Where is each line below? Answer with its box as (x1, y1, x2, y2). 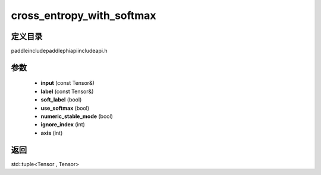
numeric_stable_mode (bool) (40, 113, 113, 120)
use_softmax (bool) (40, 104, 90, 112)
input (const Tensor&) (40, 79, 95, 87)
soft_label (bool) (40, 96, 82, 103)
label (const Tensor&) (40, 88, 94, 95)
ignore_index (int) (40, 121, 86, 128)
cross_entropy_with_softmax (11, 9, 157, 22)
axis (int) (40, 129, 63, 136)
